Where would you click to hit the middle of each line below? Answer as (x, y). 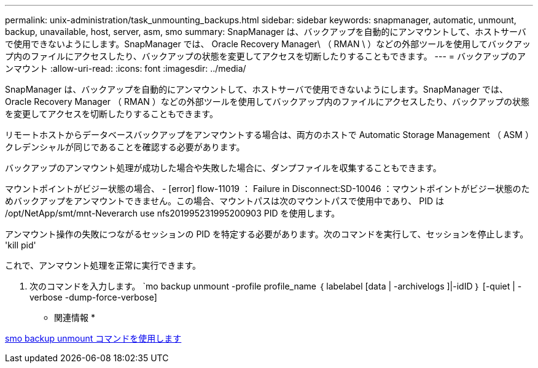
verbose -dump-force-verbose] (93, 297)
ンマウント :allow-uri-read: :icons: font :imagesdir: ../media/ (126, 68)
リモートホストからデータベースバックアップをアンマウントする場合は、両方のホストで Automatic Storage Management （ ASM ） (267, 135)
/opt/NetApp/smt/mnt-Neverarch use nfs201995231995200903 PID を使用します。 (173, 213)
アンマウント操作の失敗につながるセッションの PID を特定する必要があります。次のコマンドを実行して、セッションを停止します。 (267, 234)
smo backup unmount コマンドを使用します (93, 338)
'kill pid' (21, 245)
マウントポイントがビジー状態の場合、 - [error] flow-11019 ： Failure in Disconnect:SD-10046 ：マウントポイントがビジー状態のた (267, 189)
